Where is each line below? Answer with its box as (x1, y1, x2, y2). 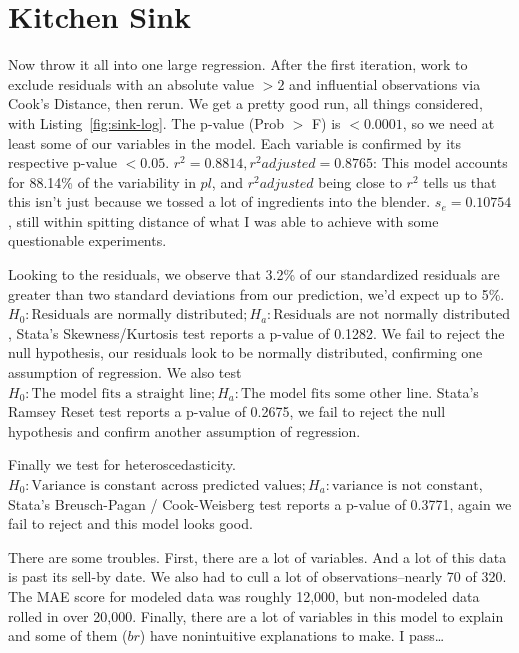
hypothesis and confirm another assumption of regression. (8, 420, 361, 441)
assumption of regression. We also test (8, 362, 242, 383)
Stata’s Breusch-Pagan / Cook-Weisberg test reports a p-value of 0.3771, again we (8, 493, 512, 514)
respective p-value (8, 152, 117, 173)
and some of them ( (8, 625, 128, 646)
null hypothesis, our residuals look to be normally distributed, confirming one (8, 342, 483, 363)
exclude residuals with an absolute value (8, 73, 255, 94)
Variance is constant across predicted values (31, 479, 302, 493)
